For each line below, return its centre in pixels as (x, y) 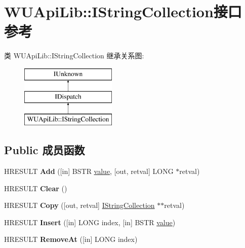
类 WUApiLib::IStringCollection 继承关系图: (74, 56)
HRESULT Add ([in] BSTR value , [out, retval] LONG (89, 171)
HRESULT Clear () (36, 188)
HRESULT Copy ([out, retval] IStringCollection (79, 205)
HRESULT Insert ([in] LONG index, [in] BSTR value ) (90, 222)
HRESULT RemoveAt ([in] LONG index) (71, 239)
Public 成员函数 (45, 150)
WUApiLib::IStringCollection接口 (123, 11)
